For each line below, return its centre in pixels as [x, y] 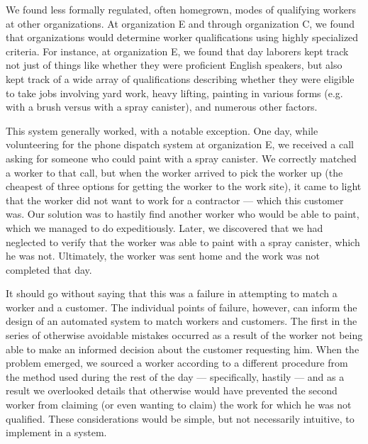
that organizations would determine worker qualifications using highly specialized [182, 37]
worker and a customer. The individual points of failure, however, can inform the [182, 307]
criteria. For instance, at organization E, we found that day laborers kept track [177, 51]
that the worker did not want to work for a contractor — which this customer [175, 200]
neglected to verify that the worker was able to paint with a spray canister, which [183, 242]
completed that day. [49, 269]
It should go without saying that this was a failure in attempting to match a [172, 293]
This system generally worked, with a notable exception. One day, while [162, 130]
